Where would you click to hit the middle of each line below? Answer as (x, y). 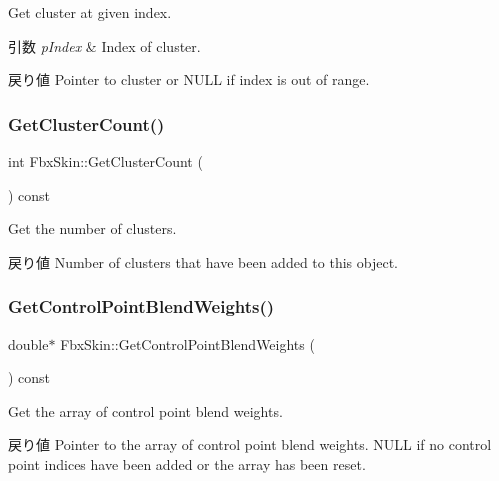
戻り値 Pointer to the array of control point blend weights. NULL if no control (250, 444)
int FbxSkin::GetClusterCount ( (105, 161)
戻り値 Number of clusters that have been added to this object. (203, 261)
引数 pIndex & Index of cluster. (104, 45)
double (28, 343)
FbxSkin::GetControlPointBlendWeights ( (187, 343)
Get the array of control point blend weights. (145, 410)
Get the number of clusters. (92, 228)
